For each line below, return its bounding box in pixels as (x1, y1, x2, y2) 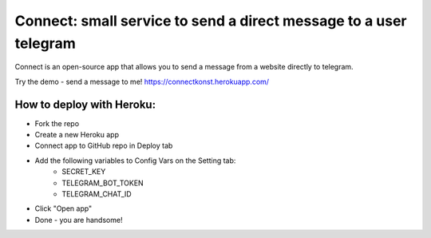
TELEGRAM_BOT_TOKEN (61, 178, 144, 188)
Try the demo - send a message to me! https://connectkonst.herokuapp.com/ (14, 77, 270, 86)
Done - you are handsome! (34, 215, 123, 224)
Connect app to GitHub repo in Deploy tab (34, 141, 173, 151)
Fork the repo (34, 118, 80, 128)
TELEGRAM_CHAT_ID (61, 188, 132, 199)
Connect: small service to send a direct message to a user (14, 12, 407, 30)
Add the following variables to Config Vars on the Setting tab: (34, 156, 236, 165)
